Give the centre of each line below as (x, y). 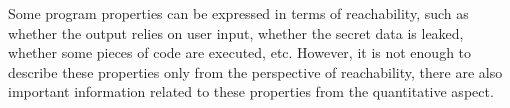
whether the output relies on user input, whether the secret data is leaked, (236, 32)
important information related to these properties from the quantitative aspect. (251, 91)
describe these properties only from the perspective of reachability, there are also (255, 71)
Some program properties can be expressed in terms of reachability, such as (238, 13)
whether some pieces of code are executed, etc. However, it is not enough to (240, 52)
